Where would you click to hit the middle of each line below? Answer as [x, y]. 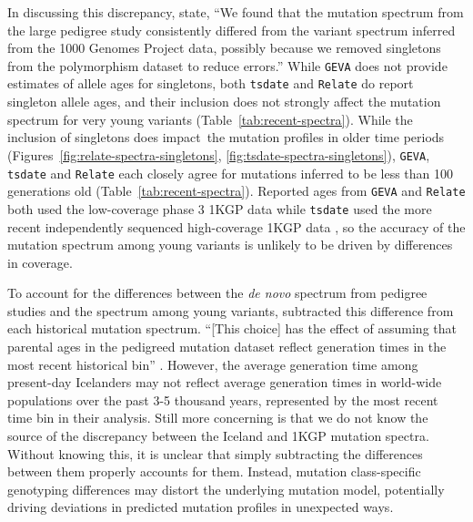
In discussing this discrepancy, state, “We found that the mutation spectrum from [236, 12]
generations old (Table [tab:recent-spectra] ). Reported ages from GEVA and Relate [236, 191]
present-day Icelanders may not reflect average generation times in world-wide [225, 382]
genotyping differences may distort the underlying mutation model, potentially [226, 489]
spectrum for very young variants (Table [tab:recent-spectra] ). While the [210, 119]
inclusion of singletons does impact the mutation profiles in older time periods [226, 137]
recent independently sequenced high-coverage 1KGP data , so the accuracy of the [236, 226]
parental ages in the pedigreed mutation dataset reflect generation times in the [227, 347]
